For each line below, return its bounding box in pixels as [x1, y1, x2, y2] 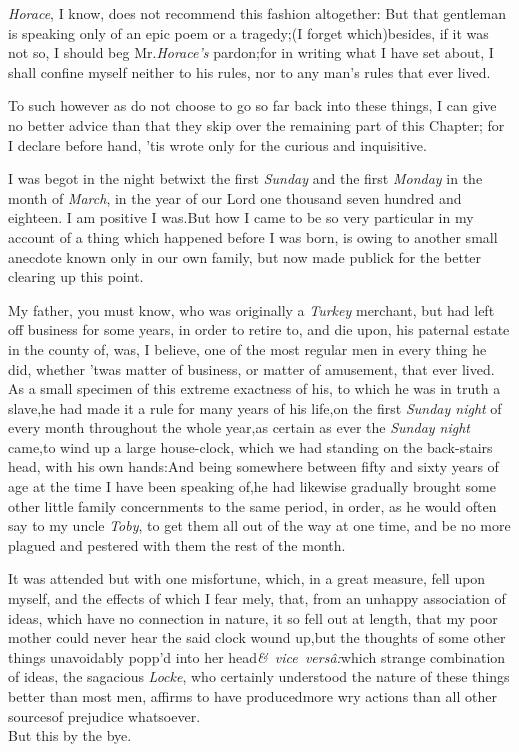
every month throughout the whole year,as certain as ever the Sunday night [8, 417, 471, 438]
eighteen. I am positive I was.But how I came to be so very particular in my [8, 207, 474, 228]
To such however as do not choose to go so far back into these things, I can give [8, 95, 497, 116]
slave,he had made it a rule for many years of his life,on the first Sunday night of [8, 397, 502, 418]
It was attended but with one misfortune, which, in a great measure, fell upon [8, 568, 486, 589]
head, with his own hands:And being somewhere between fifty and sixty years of [8, 456, 499, 477]
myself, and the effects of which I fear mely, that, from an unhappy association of [8, 588, 506, 609]
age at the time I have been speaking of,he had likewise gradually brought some [8, 476, 496, 497]
